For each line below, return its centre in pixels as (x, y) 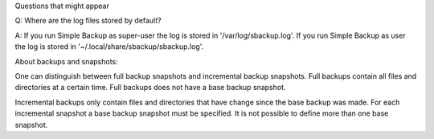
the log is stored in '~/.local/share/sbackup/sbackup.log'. (109, 47)
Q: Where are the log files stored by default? (88, 21)
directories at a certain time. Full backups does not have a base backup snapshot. (150, 88)
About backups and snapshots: (66, 61)
